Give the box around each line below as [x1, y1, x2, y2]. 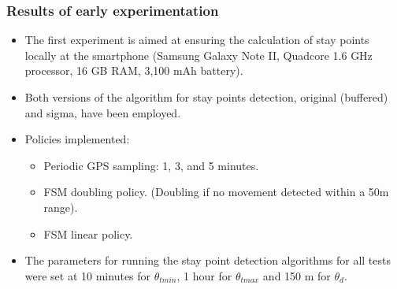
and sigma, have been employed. [24, 104, 181, 120]
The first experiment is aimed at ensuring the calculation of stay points [24, 31, 369, 48]
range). [43, 198, 78, 215]
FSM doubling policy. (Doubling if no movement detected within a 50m [43, 183, 389, 200]
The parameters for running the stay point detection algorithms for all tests [24, 252, 391, 269]
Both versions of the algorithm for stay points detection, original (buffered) [24, 89, 388, 105]
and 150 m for [262, 267, 331, 283]
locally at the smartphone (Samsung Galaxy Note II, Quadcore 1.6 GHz [24, 46, 373, 63]
